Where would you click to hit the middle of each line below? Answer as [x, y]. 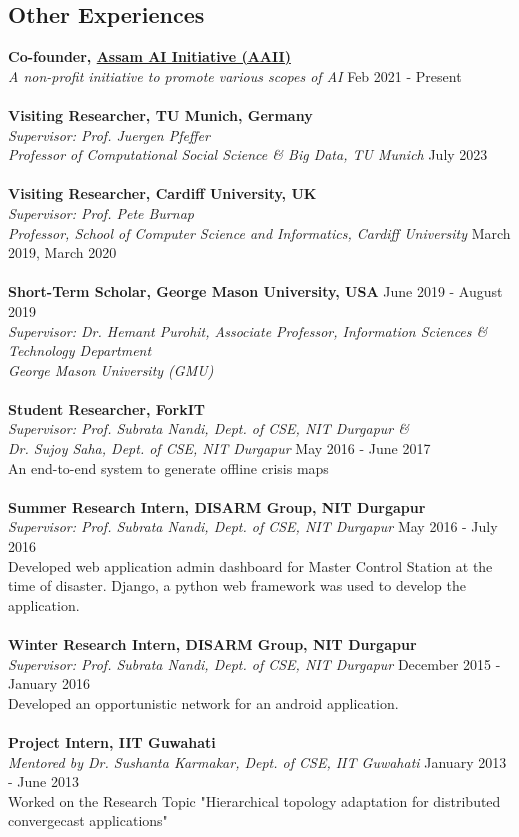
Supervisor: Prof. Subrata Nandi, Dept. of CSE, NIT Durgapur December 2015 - [254, 663]
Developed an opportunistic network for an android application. [203, 702]
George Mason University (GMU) [111, 369]
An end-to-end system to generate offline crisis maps [168, 467]
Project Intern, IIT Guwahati [112, 741]
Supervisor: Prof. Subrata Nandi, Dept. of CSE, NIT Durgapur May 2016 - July [253, 526]
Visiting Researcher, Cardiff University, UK [162, 193]
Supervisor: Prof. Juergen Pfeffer [109, 134]
